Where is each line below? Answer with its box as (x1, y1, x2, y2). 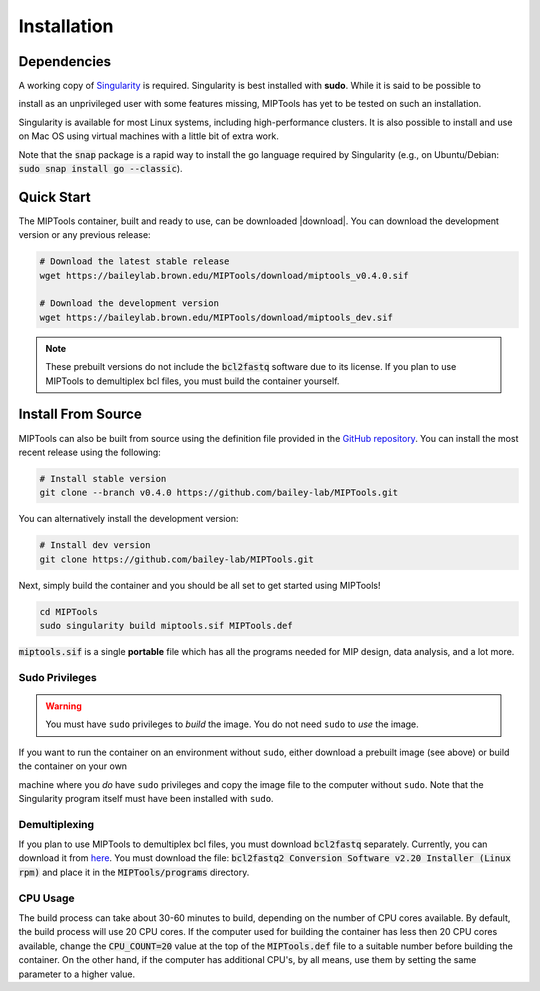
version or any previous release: (18, 229, 151, 241)
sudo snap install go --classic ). (18, 163, 184, 175)
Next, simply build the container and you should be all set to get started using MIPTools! (18, 579, 381, 591)
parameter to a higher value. (18, 968, 135, 980)
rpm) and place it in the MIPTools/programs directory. (18, 866, 250, 878)
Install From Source (18, 406, 142, 423)
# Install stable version (39, 473, 167, 484)
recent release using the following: (18, 446, 162, 458)
